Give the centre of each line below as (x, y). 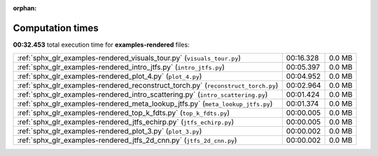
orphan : (25, 8)
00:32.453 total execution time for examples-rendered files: (101, 45)
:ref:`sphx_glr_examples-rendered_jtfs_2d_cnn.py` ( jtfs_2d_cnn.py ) (127, 141)
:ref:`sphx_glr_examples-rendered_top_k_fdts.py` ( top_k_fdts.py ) (124, 113)
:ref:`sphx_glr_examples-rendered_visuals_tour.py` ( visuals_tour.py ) (129, 58)
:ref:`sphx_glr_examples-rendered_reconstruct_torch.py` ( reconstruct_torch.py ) (148, 86)
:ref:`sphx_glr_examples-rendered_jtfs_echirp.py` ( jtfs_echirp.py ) (126, 122)
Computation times (56, 28)
